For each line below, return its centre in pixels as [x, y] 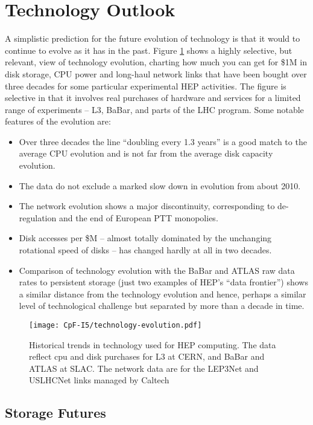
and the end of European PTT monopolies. [138, 217]
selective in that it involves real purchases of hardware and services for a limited [153, 98]
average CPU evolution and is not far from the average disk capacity [146, 153]
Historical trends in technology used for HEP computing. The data [153, 344]
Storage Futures [55, 413]
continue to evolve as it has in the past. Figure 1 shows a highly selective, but [149, 50]
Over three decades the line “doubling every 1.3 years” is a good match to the [163, 141]
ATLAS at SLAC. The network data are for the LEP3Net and [144, 368]
